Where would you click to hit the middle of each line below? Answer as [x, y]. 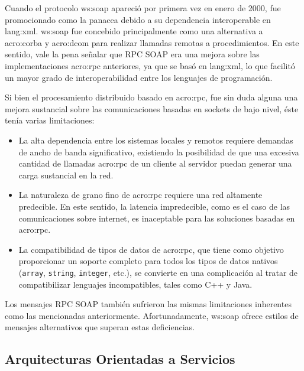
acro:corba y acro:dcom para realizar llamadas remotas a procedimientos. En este [152, 42]
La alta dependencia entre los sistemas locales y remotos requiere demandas [156, 140]
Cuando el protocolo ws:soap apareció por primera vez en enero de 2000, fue [143, 8]
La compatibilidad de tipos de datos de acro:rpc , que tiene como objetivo [151, 249]
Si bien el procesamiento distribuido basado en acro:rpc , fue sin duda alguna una [151, 97]
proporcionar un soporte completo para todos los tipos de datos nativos [148, 261]
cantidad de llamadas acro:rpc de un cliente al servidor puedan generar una [155, 163]
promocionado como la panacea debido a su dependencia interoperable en [138, 19]
